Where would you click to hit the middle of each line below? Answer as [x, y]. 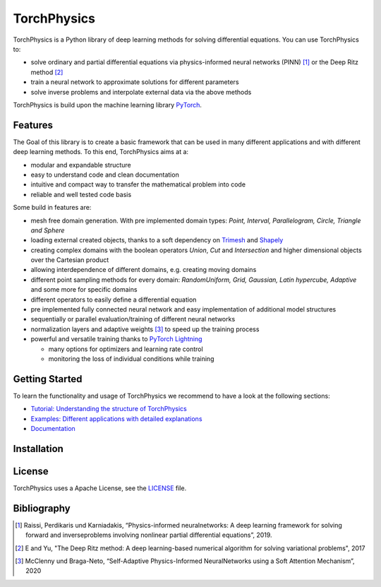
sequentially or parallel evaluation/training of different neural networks [133, 319]
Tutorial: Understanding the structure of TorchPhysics [109, 409]
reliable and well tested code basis [81, 194]
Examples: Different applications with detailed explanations [116, 419]
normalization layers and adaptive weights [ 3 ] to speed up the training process [145, 329]
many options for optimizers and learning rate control [126, 349]
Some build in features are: [52, 208]
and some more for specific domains [84, 290]
